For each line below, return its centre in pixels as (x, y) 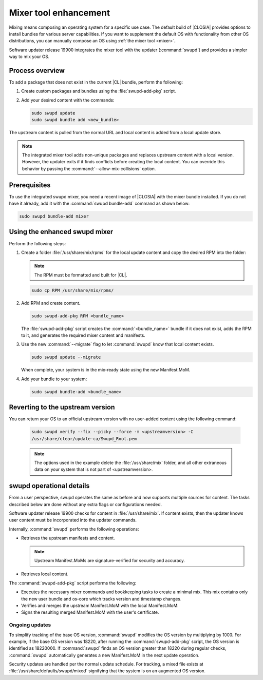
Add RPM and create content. (51, 303)
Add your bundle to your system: (54, 379)
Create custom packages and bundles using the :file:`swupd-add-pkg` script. (99, 91)
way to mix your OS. (29, 57)
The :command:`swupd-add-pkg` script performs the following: (73, 583)
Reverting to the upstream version (62, 407)
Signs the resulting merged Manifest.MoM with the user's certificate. (90, 612)
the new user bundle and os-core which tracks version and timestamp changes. (101, 599)
